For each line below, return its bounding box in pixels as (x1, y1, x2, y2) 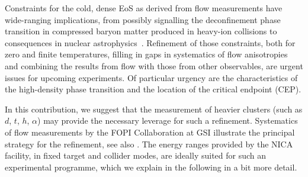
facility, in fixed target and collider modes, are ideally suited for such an (5, 149, 267, 162)
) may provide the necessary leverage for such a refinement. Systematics (37, 114, 298, 127)
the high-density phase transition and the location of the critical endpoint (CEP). (5, 83, 301, 95)
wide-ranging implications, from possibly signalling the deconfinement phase (5, 13, 281, 25)
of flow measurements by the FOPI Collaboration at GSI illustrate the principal (5, 125, 295, 138)
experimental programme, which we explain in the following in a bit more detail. (5, 160, 297, 173)
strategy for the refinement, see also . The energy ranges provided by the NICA (5, 137, 293, 150)
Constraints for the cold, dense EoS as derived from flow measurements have (5, 2, 283, 14)
